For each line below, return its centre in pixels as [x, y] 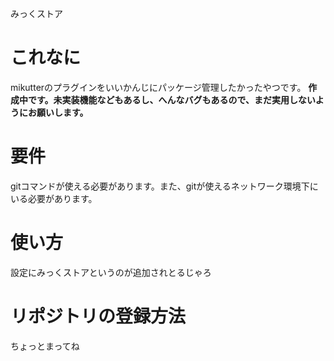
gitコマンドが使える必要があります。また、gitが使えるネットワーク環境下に [164, 186]
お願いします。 [58, 112]
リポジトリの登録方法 [98, 316]
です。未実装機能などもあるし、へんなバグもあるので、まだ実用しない [171, 99]
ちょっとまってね [45, 346]
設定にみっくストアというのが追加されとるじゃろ [111, 272]
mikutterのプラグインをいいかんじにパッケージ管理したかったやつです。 [158, 87]
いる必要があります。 [54, 198]
